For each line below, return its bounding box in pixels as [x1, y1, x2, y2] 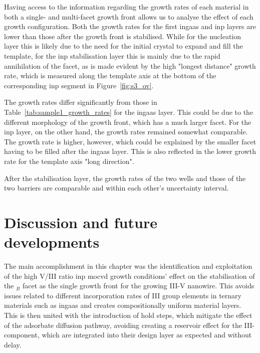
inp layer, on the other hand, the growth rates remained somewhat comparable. [4, 126, 248, 137]
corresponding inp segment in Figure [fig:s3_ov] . [4, 80, 154, 90]
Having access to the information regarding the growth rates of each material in [4, 2, 249, 12]
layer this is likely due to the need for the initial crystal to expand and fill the [4, 41, 243, 51]
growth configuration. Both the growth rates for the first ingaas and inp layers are [4, 21, 256, 32]
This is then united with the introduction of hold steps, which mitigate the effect [4, 309, 252, 320]
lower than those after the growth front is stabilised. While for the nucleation [4, 31, 241, 41]
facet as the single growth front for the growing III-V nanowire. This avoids [22, 280, 254, 291]
